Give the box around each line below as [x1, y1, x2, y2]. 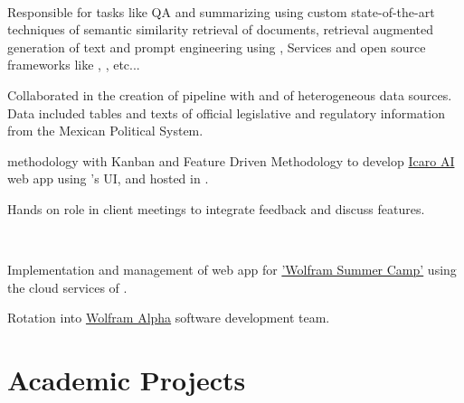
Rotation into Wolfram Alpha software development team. [7, 308, 330, 327]
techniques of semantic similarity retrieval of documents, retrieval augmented [7, 20, 434, 39]
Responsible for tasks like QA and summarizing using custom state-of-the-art [7, 2, 435, 21]
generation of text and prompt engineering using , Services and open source [7, 37, 426, 56]
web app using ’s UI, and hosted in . [7, 169, 209, 188]
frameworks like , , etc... [7, 55, 140, 74]
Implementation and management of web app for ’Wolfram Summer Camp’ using [7, 260, 457, 279]
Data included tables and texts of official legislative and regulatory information [7, 103, 445, 122]
